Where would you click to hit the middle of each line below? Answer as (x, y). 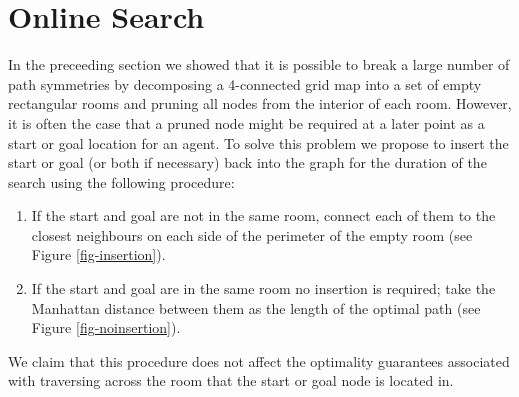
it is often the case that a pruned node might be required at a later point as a (246, 122)
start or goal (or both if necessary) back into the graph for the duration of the (247, 162)
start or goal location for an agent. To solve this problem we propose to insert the (258, 142)
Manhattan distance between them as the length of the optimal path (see (256, 307)
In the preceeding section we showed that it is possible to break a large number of (259, 64)
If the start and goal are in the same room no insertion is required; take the (263, 288)
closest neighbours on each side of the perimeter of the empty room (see (252, 234)
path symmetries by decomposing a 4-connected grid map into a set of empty (245, 83)
